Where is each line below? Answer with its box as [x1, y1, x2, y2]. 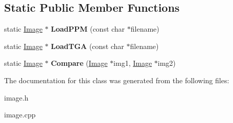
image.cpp [4, 109, 36, 120]
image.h [4, 92, 29, 103]
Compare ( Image [51, 58, 108, 68]
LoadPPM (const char [51, 23, 125, 34]
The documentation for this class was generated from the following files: [4, 75, 229, 85]
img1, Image [113, 58, 152, 68]
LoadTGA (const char [51, 40, 124, 51]
